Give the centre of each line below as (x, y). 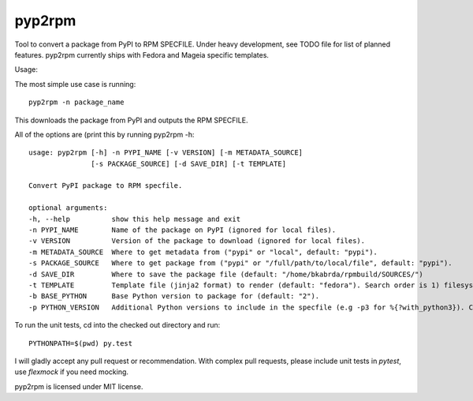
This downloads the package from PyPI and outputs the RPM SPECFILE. (131, 120)
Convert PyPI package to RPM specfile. (106, 186)
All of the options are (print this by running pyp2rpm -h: (104, 134)
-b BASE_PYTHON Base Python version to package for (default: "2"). (174, 296)
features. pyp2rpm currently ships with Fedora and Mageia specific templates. (142, 54)
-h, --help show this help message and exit (134, 219)
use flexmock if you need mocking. (72, 372)
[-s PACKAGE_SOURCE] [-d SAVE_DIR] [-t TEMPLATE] (189, 163)
